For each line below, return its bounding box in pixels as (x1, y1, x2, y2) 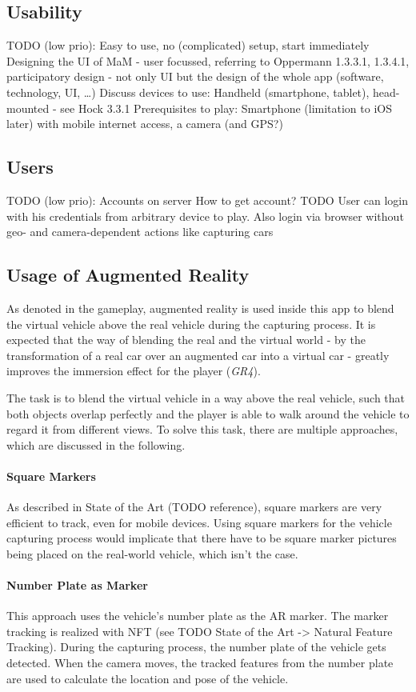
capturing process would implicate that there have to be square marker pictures (6, 530, 397, 546)
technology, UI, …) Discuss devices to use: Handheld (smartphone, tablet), (6, 83, 370, 100)
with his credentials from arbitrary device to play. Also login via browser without (6, 207, 404, 224)
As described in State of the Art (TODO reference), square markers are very (6, 498, 382, 515)
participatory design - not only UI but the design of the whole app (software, (6, 68, 384, 85)
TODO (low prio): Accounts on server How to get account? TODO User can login (6, 191, 408, 208)
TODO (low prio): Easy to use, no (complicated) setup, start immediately (6, 37, 370, 54)
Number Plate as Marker (6, 577, 148, 594)
